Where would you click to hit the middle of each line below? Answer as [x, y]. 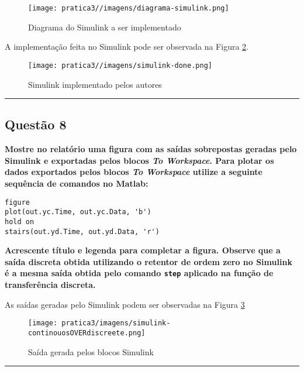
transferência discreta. [50, 285]
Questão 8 [36, 124]
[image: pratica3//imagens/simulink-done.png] [120, 65]
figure [17, 202]
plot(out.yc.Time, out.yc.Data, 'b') [78, 212]
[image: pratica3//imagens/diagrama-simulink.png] [129, 8]
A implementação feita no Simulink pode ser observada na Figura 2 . [127, 47]
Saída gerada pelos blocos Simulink [91, 351]
